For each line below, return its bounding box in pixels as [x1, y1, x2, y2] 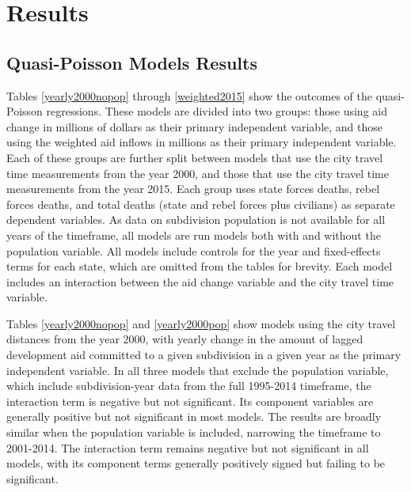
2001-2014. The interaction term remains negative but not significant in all [6, 439, 369, 456]
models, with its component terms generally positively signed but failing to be [6, 455, 386, 471]
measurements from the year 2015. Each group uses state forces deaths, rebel [6, 180, 380, 197]
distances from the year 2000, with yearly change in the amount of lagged [6, 331, 363, 347]
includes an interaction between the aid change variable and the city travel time [6, 273, 394, 290]
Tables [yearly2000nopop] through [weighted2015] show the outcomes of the [6, 87, 372, 104]
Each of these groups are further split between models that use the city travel [6, 149, 383, 165]
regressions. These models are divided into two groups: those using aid [46, 103, 387, 119]
